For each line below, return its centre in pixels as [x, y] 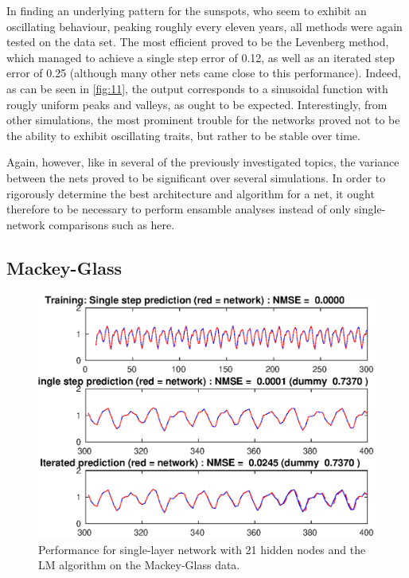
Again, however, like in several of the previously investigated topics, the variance [203, 162]
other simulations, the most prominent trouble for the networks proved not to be [203, 120]
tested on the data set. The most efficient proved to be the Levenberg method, [198, 42]
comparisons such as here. [112, 224]
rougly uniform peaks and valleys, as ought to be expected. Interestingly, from [197, 104]
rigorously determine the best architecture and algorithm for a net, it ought [191, 193]
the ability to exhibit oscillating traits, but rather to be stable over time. [183, 135]
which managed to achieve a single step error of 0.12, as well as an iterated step [201, 57]
